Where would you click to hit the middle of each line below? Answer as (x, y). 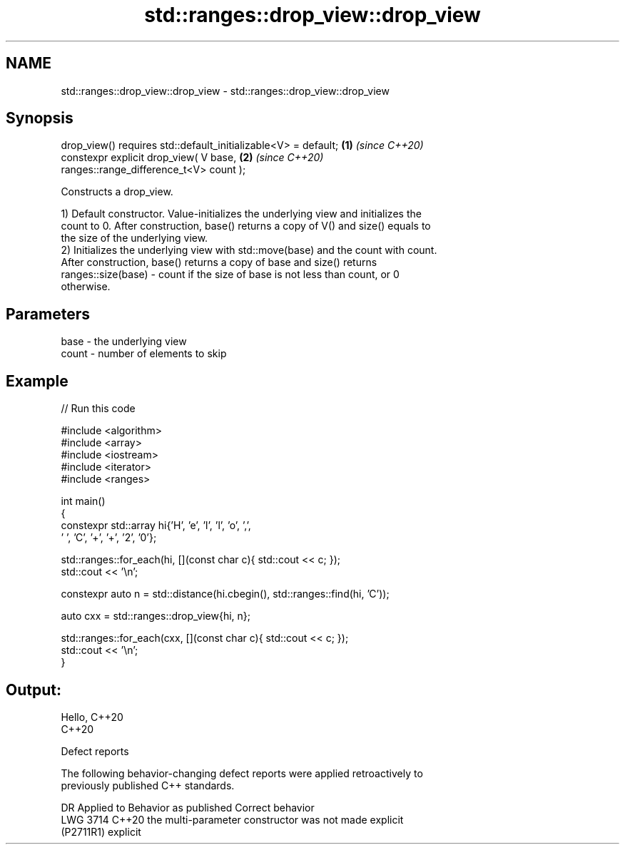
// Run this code (98, 409)
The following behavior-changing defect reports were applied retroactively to (242, 773)
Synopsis (40, 118)
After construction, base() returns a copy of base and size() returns (219, 262)
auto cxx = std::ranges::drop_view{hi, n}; (156, 616)
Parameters (48, 314)
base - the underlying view (124, 342)
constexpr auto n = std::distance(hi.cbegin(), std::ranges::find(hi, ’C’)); (225, 594)
